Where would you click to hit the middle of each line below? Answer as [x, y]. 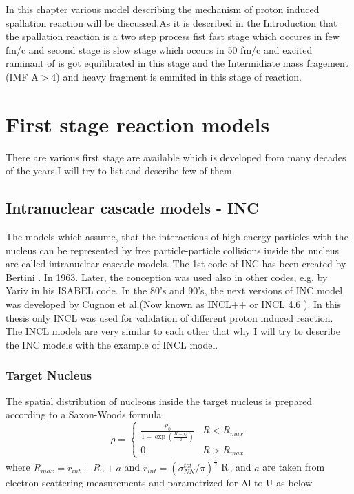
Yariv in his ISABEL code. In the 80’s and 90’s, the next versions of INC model [174, 290]
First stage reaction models [138, 124]
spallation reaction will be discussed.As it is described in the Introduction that [171, 22]
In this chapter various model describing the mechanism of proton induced [163, 9]
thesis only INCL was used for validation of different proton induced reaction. [169, 317]
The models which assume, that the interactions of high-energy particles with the [177, 237]
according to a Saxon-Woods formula [84, 414]
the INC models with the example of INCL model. [112, 344]
